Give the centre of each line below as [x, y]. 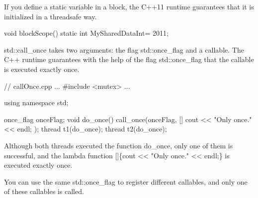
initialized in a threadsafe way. [50, 16]
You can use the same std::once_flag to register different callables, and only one [126, 181]
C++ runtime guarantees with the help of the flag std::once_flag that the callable [129, 59]
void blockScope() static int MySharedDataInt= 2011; [86, 33]
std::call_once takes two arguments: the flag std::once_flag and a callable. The [124, 49]
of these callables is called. [44, 191]
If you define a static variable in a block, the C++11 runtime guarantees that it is [129, 6]
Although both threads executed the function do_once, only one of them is [119, 145]
